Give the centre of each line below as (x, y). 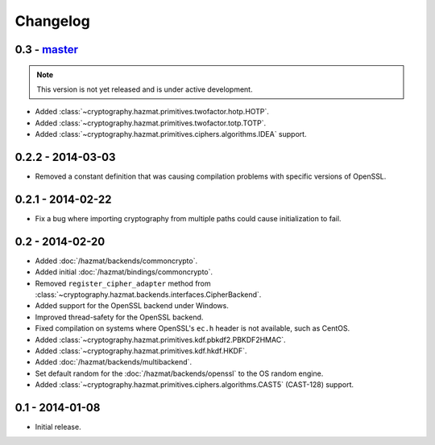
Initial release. (58, 427)
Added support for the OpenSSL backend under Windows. (132, 306)
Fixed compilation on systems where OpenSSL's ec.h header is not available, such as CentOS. (193, 328)
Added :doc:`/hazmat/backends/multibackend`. (114, 362)
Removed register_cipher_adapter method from (123, 283)
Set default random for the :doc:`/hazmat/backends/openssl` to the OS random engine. (179, 373)
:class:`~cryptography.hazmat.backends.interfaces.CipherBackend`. (148, 295)
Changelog (52, 21)
